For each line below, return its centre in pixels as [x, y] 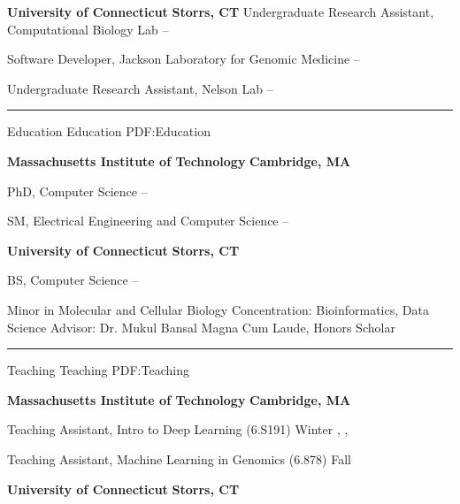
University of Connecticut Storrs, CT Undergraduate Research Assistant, [221, 11]
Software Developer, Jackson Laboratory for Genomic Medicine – [184, 59]
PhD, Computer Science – [77, 191]
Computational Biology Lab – [88, 29]
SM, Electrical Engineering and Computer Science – [148, 221]
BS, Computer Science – [73, 280]
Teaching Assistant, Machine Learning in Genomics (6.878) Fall [179, 458]
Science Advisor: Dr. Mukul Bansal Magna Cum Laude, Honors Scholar [201, 327]
